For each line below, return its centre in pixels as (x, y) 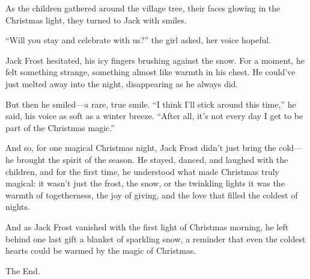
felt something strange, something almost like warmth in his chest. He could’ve (150, 72)
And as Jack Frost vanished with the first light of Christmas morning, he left (147, 226)
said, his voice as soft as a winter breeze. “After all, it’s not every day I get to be (154, 116)
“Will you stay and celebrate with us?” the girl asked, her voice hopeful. (138, 40)
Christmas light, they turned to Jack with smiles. (96, 20)
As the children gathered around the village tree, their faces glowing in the (143, 8)
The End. (23, 270)
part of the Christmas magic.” (60, 127)
